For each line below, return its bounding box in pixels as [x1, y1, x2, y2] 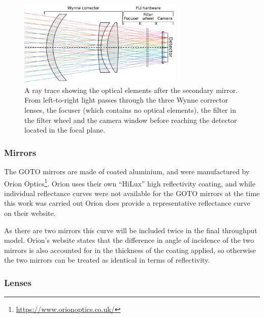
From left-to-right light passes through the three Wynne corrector [24, 94, 228, 105]
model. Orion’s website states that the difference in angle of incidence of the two [4, 235, 254, 245]
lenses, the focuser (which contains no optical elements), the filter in [24, 105, 236, 115]
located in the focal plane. [24, 124, 106, 135]
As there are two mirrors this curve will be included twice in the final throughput [4, 225, 257, 235]
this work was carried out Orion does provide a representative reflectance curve [4, 198, 250, 208]
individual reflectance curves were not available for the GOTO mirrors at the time [4, 187, 260, 198]
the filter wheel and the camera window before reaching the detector [24, 114, 237, 125]
